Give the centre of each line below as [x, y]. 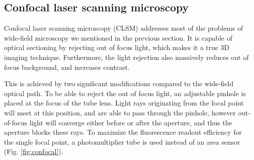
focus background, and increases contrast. [67, 67]
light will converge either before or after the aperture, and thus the [131, 122]
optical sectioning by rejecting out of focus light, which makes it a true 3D [117, 47]
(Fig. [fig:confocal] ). [34, 151]
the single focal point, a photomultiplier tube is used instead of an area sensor [122, 141]
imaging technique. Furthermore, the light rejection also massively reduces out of [127, 57]
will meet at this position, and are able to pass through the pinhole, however [120, 112]
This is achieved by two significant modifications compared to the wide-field [119, 83]
